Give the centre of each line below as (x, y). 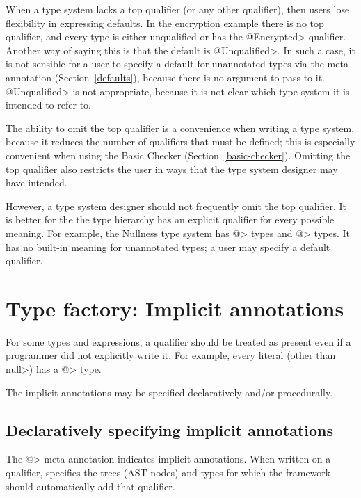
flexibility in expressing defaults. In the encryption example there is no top (165, 23)
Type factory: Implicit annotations (175, 308)
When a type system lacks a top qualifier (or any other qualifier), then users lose (178, 9)
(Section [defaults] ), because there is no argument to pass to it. (190, 77)
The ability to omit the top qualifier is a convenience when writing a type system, (180, 128)
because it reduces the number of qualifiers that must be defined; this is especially (180, 142)
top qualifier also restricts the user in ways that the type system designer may (172, 169)
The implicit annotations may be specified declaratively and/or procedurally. (169, 392)
